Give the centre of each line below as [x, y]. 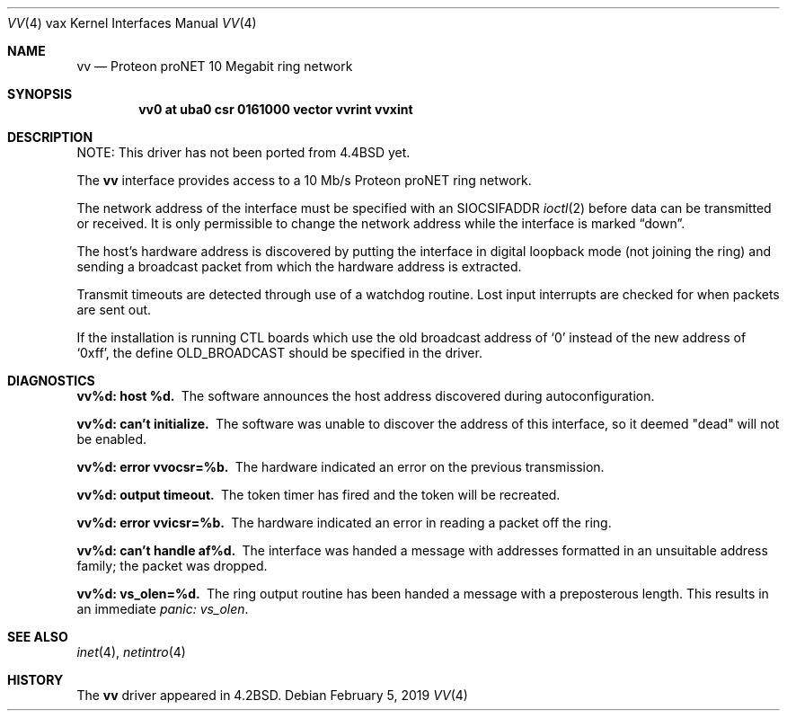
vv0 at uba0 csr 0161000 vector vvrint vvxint [276, 109]
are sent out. [114, 310]
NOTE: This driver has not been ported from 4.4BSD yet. [243, 152]
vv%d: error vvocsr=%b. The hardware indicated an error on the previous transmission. [340, 467]
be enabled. [112, 439]
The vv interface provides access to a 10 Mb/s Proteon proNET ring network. [304, 180]
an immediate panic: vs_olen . [163, 609]
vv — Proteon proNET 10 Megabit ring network [215, 66]
